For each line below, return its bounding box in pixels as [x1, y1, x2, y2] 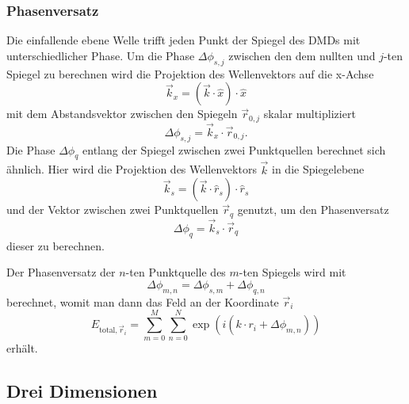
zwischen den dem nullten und [228, 47, 376, 63]
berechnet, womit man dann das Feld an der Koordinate [6, 293, 279, 310]
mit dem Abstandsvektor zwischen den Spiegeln [6, 105, 238, 122]
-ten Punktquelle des [125, 264, 226, 280]
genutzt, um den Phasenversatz [237, 201, 389, 218]
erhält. [6, 340, 38, 356]
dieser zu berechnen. [6, 237, 105, 253]
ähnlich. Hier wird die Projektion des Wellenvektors [6, 161, 257, 177]
